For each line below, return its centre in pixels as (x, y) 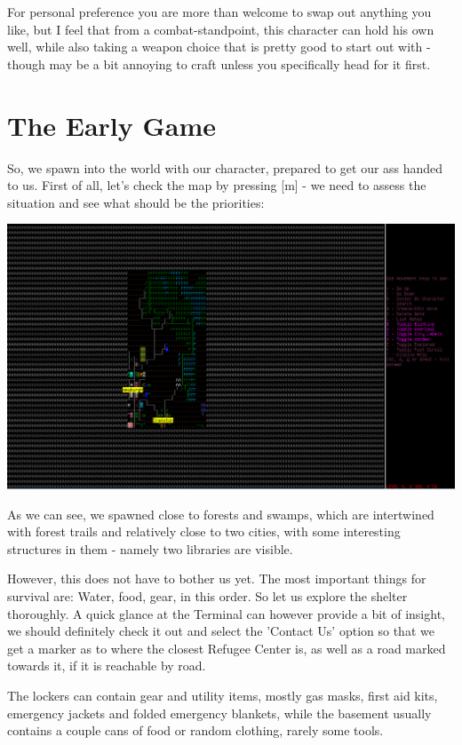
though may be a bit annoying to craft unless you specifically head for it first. (219, 63)
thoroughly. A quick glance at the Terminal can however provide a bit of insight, (226, 613)
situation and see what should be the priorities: (136, 202)
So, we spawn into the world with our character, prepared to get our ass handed (225, 167)
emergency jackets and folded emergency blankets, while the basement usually (219, 713)
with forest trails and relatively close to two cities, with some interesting (204, 531)
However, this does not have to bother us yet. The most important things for (217, 579)
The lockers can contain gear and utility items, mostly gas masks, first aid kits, (223, 695)
